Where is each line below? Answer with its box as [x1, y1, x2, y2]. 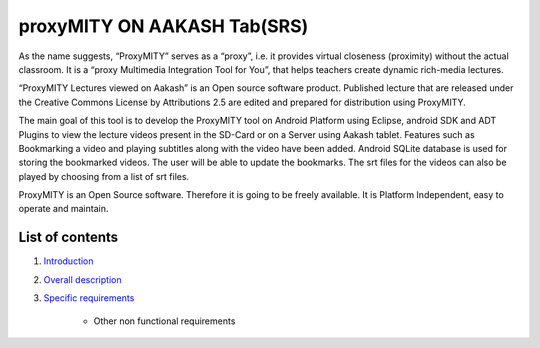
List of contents [18, 229, 119, 246]
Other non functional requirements [93, 315, 236, 327]
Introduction [43, 255, 94, 267]
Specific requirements [43, 292, 135, 304]
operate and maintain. [18, 203, 109, 215]
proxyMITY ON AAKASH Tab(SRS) [18, 15, 309, 37]
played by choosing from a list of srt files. [18, 170, 190, 182]
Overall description [43, 273, 122, 285]
